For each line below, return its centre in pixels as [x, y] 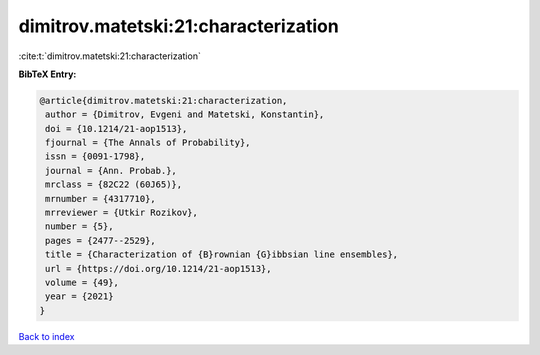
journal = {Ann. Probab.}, [111, 170]
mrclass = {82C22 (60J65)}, [114, 184]
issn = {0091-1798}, [95, 156]
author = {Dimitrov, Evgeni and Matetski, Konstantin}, [185, 114]
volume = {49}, [82, 282]
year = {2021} [79, 296]
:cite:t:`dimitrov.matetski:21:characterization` [110, 56]
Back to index [46, 336]
